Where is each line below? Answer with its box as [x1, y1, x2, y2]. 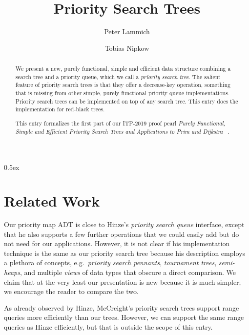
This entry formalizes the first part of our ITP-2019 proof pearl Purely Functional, [15, 119, 226, 127]
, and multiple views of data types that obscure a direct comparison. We [20, 267, 236, 277]
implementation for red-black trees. [15, 105, 105, 113]
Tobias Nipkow [104, 42, 149, 53]
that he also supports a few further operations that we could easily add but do [4, 229, 239, 239]
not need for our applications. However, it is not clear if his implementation [4, 238, 230, 249]
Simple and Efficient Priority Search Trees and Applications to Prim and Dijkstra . [15, 127, 229, 135]
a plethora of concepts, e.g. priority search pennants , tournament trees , [4, 257, 217, 268]
